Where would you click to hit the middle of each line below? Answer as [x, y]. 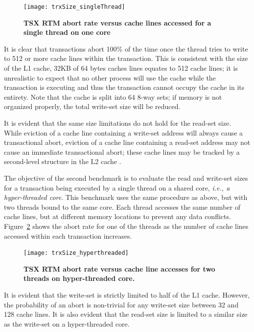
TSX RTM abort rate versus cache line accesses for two [119, 268]
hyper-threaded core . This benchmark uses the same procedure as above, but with [126, 197]
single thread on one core [67, 32]
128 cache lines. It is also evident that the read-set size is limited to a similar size [126, 314]
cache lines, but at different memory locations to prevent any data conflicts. [117, 216]
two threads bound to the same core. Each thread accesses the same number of [122, 207]
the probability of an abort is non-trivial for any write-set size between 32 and [121, 304]
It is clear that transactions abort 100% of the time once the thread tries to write [126, 48]
